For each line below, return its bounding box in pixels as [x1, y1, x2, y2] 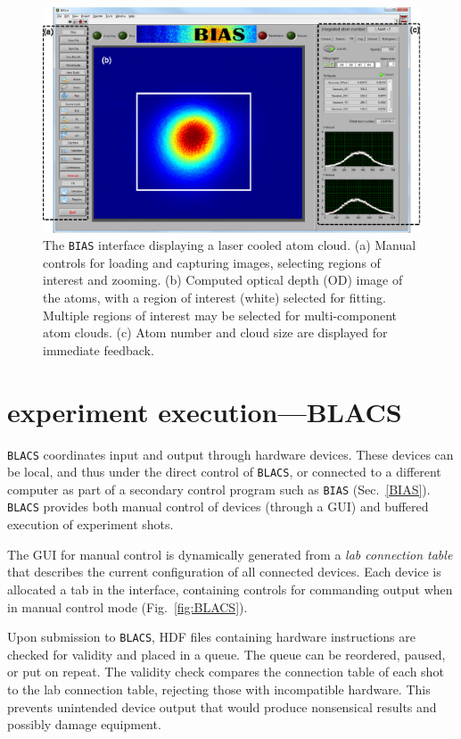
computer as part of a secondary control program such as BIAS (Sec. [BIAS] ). [7, 479, 431, 498]
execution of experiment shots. [7, 515, 174, 534]
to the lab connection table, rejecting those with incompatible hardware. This [7, 679, 431, 698]
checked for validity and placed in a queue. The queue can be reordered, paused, [7, 644, 446, 663]
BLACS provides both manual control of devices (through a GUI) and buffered [7, 497, 429, 516]
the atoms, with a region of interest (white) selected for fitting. [43, 288, 386, 307]
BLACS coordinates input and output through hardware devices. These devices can [7, 444, 454, 463]
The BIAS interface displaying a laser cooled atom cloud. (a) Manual [43, 236, 416, 254]
